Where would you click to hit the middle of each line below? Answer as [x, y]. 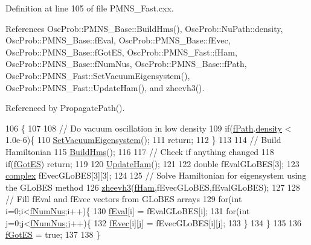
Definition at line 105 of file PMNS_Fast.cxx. [90, 8]
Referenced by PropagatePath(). [65, 108]
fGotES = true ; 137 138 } [53, 234]
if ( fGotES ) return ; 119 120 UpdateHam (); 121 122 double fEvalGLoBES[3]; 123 [152, 163]
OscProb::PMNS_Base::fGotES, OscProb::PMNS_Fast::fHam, [121, 52]
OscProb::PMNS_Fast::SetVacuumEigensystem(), [98, 75]
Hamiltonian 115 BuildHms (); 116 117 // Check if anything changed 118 [140, 151]
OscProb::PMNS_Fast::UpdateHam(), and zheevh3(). [105, 87]
